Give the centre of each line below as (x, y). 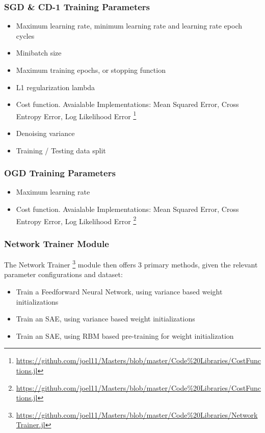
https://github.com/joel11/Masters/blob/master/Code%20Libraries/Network (137, 414)
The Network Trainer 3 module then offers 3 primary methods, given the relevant (131, 264)
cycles (25, 35)
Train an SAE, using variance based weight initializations (105, 319)
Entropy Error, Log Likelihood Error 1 (76, 115)
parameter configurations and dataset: (63, 274)
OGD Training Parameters (60, 173)
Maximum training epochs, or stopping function (91, 70)
